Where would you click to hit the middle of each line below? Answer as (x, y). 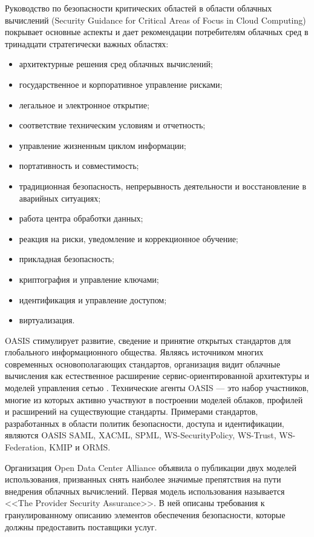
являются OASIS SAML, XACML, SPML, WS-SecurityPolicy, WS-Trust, (141, 435)
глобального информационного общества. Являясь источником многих (134, 352)
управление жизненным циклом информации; (103, 145)
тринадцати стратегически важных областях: (87, 43)
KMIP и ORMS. (80, 447)
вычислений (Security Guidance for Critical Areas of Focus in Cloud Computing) (155, 20)
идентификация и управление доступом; (93, 299)
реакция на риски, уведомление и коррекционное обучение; (129, 238)
